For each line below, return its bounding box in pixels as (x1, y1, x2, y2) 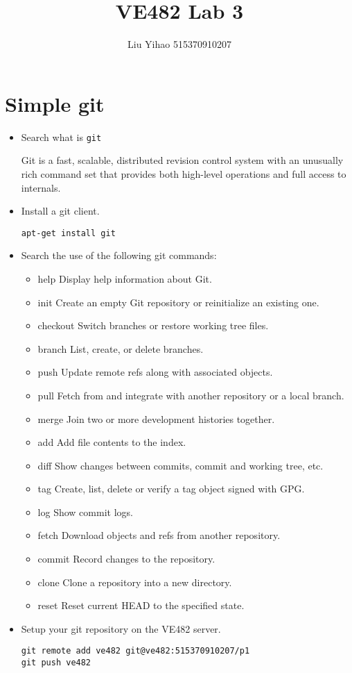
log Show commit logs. (37, 504, 133, 519)
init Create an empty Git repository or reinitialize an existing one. (37, 294, 319, 309)
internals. (21, 180, 61, 194)
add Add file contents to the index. (37, 435, 186, 449)
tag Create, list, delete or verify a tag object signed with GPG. (37, 481, 305, 496)
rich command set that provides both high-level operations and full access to (21, 166, 346, 181)
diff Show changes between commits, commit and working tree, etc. (37, 458, 324, 472)
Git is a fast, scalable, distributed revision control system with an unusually (21, 153, 344, 167)
